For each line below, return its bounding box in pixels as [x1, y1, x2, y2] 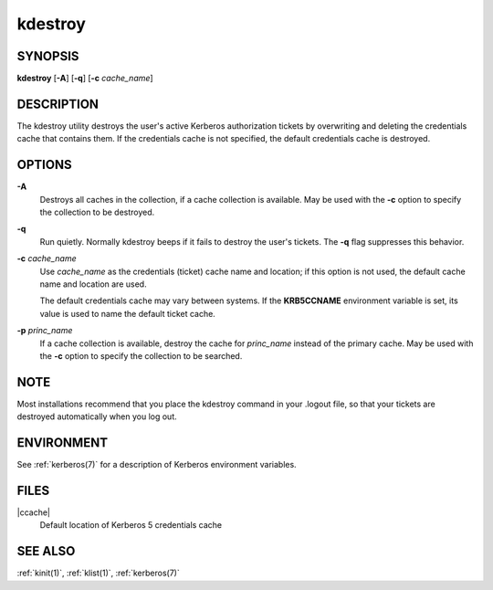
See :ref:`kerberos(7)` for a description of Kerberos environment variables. [16, 459, 297, 470]
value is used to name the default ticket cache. [39, 308, 216, 319]
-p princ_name [16, 325, 73, 336]
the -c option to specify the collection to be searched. [39, 350, 243, 361]
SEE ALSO [16, 543, 76, 559]
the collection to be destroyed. [39, 206, 155, 218]
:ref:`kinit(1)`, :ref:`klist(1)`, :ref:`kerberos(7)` [16, 567, 180, 579]
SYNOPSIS [16, 48, 79, 64]
